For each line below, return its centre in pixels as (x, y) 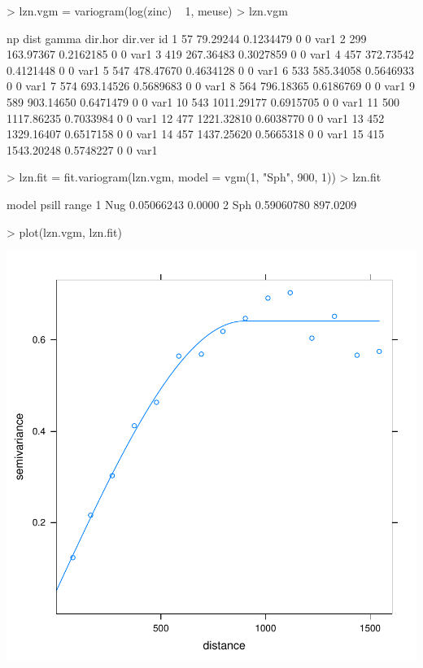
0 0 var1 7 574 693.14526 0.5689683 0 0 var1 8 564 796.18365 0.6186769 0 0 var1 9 (211, 86)
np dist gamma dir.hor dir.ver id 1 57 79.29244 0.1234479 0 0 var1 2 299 (187, 38)
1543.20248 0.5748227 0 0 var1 (82, 149)
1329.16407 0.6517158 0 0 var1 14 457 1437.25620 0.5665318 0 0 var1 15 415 (196, 134)
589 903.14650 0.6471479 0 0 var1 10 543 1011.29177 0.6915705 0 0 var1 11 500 (203, 101)
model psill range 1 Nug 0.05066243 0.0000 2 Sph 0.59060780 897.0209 (182, 204)
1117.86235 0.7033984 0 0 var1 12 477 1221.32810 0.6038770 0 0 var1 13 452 (196, 118)
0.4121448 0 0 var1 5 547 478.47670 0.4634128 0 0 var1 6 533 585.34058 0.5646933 (210, 70)
